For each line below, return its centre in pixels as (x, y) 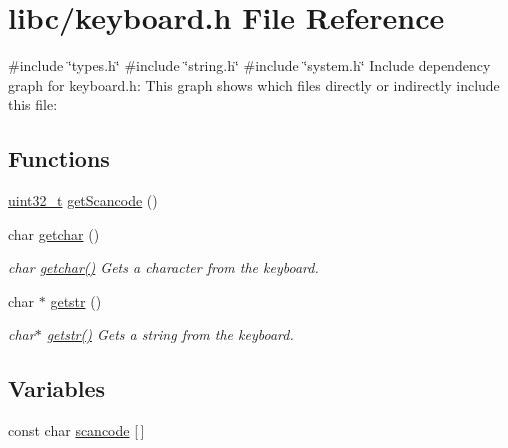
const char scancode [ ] (76, 430)
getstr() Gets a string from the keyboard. (170, 334)
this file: (33, 104)
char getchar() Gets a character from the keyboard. (163, 267)
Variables (57, 388)
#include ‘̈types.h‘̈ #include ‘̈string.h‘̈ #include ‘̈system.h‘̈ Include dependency (249, 65)
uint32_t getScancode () (83, 200)
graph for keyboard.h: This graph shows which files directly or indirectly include (254, 84)
